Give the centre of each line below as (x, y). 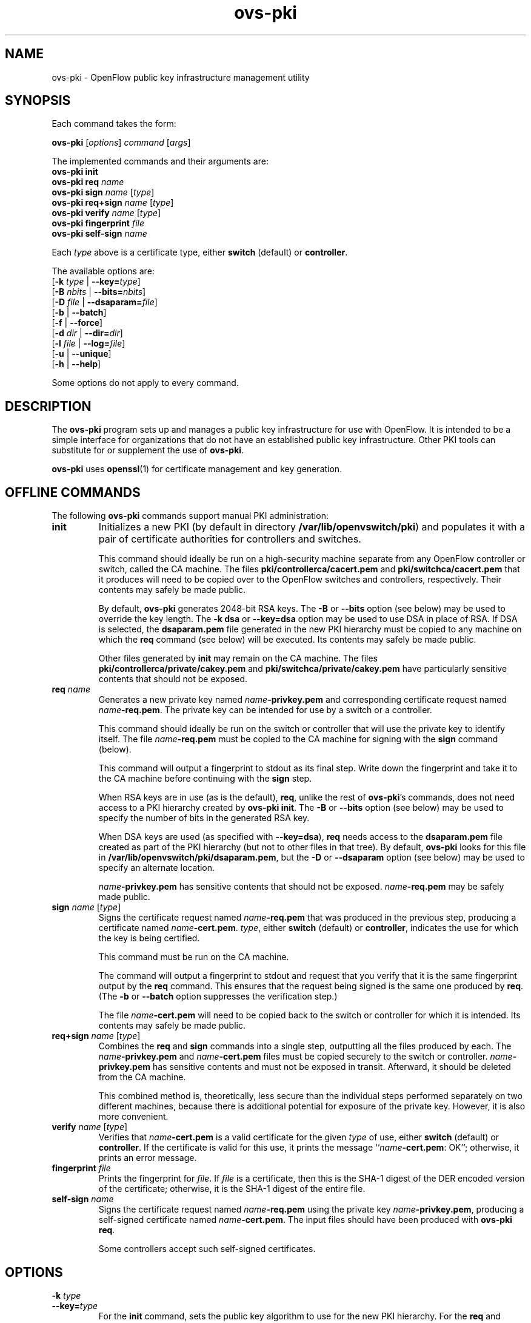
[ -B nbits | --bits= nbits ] (99, 292)
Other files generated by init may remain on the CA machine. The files (238, 658)
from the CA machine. (142, 1077)
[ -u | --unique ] (82, 354)
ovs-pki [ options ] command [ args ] (121, 143)
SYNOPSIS (38, 101)
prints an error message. (148, 1158)
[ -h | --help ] (76, 364)
